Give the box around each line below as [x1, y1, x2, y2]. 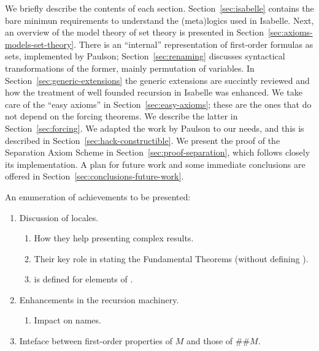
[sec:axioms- [267, 26, 313, 39]
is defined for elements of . [34, 273, 133, 285]
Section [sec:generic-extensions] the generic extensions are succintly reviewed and [5, 74, 310, 86]
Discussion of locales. [19, 211, 99, 224]
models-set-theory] [5, 37, 74, 50]
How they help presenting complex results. [34, 232, 194, 244]
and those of [186, 334, 233, 347]
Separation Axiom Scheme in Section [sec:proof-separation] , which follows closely [5, 146, 310, 159]
